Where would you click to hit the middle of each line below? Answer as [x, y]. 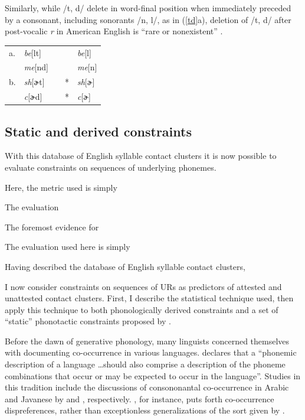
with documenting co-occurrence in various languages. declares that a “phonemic [151, 352]
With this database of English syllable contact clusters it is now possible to [141, 156]
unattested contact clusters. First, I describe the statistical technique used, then [149, 298]
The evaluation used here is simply [68, 247]
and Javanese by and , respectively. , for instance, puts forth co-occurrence [140, 398]
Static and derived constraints [98, 131]
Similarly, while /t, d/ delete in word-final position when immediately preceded [148, 8]
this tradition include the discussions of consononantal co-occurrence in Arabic [147, 387]
